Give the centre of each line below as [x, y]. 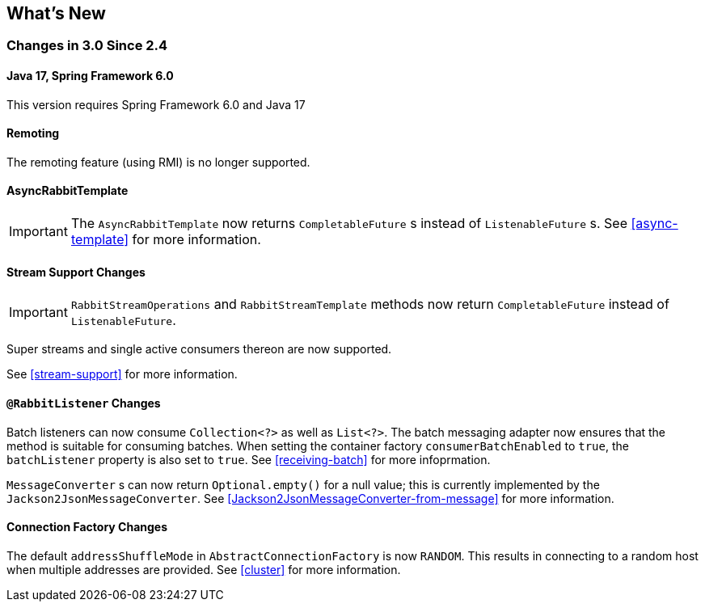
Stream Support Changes [76, 272]
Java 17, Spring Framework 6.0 [90, 76]
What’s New [56, 13]
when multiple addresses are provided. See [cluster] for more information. [204, 569]
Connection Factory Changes [87, 527]
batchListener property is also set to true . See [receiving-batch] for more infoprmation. [249, 459]
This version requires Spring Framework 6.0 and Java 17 [156, 104]
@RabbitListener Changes [84, 403]
